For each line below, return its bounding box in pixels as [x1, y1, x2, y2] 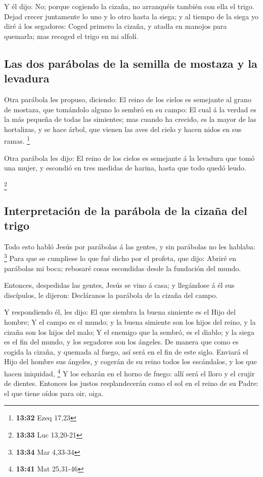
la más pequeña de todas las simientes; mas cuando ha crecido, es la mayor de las [4, 114, 256, 124]
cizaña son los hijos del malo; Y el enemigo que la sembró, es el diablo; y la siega [4, 326, 254, 337]
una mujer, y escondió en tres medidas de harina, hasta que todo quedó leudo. [4, 162, 246, 173]
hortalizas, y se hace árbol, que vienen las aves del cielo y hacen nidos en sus [4, 123, 242, 134]
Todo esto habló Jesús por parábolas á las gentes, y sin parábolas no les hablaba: [4, 241, 255, 251]
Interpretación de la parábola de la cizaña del [4, 202, 247, 218]
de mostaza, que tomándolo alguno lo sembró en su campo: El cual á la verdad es [4, 104, 256, 114]
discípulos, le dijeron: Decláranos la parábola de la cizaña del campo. [4, 289, 218, 300]
